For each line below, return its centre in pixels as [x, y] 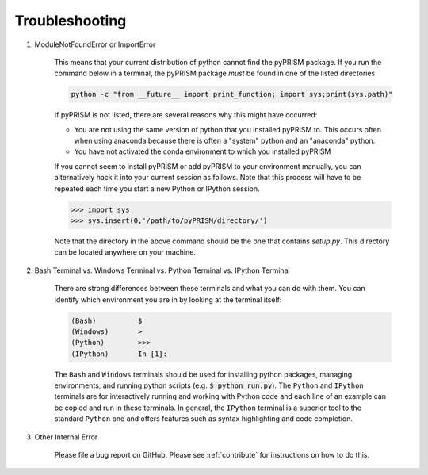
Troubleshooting [71, 21]
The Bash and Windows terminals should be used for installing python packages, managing [203, 374]
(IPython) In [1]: [119, 354]
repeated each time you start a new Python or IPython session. [157, 188]
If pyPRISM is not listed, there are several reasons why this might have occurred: [186, 115]
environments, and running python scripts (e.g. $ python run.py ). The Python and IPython [209, 385]
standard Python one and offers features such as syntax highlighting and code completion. [203, 419]
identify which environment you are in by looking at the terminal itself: [168, 299]
